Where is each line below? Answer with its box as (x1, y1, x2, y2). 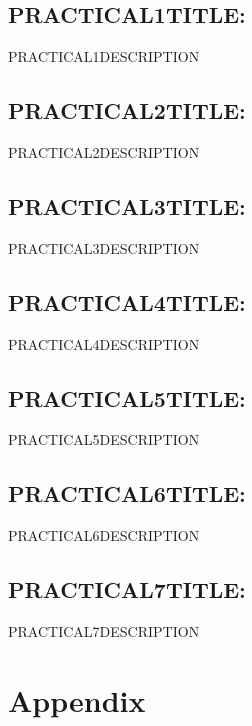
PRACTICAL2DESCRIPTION (8, 142, 200, 162)
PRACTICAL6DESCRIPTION (8, 525, 200, 546)
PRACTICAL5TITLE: (8, 382, 246, 413)
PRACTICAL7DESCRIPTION (8, 620, 200, 641)
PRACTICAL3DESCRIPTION (8, 237, 200, 258)
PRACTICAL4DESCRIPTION (8, 333, 200, 354)
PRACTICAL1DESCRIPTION (8, 46, 200, 67)
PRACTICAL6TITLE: (8, 478, 246, 509)
